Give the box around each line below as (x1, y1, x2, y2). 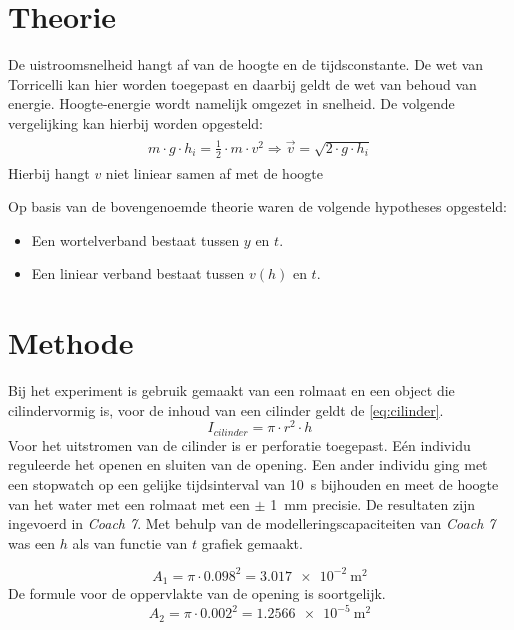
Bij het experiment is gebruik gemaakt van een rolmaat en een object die (8, 380, 455, 401)
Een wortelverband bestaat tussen (31, 229, 240, 250)
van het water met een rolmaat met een (8, 493, 250, 514)
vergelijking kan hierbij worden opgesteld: (8, 112, 263, 133)
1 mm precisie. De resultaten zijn (270, 493, 476, 514)
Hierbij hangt (8, 162, 90, 183)
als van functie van (72, 532, 188, 553)
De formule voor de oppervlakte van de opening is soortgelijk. (8, 583, 386, 604)
